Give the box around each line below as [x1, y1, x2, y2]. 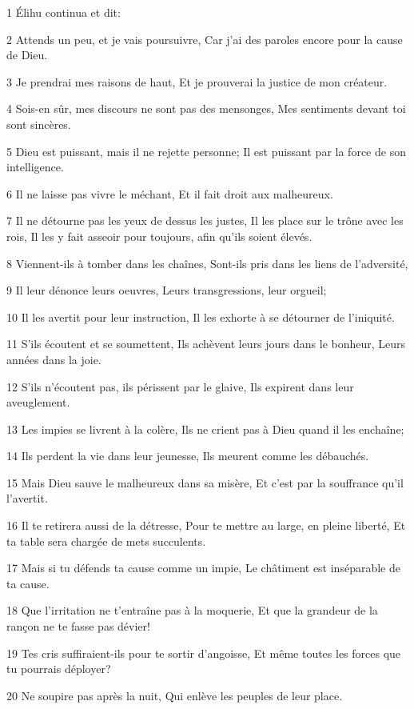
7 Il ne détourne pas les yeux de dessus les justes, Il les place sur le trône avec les [6, 212, 404, 229]
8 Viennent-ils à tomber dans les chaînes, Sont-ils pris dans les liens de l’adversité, [6, 254, 408, 271]
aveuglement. [6, 394, 70, 411]
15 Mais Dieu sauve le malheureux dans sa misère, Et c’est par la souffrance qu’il [6, 474, 404, 491]
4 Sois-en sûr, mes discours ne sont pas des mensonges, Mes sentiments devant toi [6, 100, 406, 117]
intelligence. [6, 158, 64, 175]
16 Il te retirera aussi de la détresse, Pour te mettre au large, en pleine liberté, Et [6, 517, 406, 534]
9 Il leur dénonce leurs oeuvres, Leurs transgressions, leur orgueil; [6, 282, 327, 298]
